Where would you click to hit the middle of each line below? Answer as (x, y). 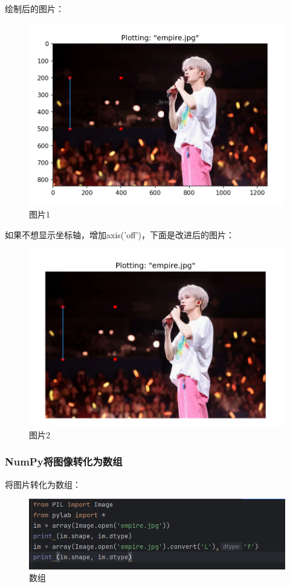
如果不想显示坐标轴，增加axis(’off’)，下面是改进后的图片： (120, 234)
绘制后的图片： (34, 8)
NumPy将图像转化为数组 (64, 462)
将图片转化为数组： (43, 484)
